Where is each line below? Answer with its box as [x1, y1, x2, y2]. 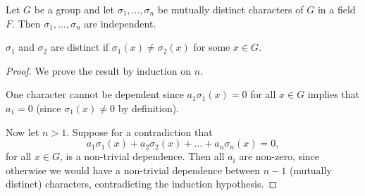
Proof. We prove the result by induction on [6, 63, 192, 78]
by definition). [118, 100, 180, 115]
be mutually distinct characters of [157, 2, 304, 16]
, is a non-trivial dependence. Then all [60, 149, 225, 164]
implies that [307, 87, 360, 102]
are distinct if [50, 39, 109, 54]
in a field [317, 2, 356, 16]
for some [193, 39, 230, 54]
